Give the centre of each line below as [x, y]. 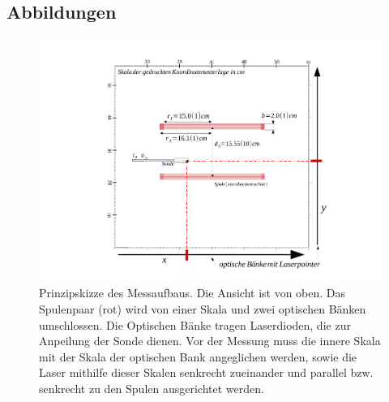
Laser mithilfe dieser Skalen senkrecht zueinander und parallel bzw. [206, 372]
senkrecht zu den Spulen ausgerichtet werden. [152, 389]
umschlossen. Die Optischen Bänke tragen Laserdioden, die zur [195, 324]
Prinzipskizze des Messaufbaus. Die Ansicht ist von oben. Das [192, 293]
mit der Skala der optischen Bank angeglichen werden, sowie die [198, 356]
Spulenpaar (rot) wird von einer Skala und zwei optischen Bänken [203, 309]
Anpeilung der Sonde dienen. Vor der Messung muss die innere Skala [210, 341]
